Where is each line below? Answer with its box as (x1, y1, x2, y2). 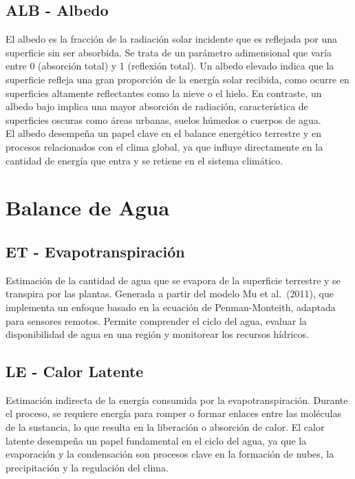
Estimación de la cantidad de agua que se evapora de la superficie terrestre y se (6, 273, 341, 287)
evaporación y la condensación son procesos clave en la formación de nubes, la (6, 447, 334, 461)
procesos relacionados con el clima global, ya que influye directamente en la (6, 139, 323, 153)
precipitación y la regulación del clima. (6, 460, 169, 474)
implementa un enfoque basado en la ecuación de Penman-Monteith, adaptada (6, 299, 336, 314)
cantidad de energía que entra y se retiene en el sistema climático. (6, 153, 283, 167)
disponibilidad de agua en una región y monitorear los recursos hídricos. (6, 327, 309, 341)
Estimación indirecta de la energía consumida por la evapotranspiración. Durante (6, 392, 348, 407)
